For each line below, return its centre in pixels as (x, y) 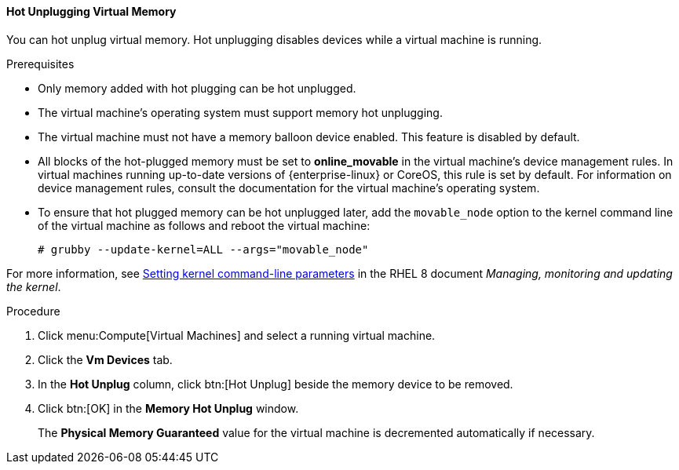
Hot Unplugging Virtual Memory (91, 11)
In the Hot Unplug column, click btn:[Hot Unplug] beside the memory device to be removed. (276, 384)
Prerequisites (40, 64)
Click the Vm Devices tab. (105, 359)
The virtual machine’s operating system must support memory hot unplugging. (240, 112)
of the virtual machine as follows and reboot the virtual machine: (204, 225)
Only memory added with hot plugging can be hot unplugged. (197, 88)
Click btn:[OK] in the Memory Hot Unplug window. (168, 408)
